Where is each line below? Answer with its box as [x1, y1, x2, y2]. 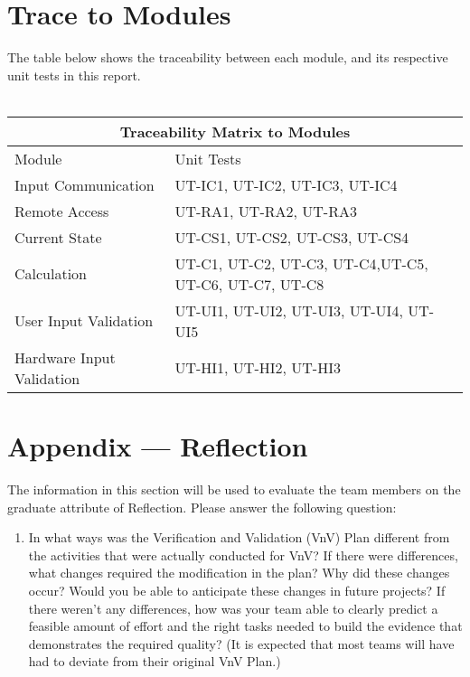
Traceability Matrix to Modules [119, 120, 351, 142]
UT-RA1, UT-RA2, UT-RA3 [174, 200, 357, 221]
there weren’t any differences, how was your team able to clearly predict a [28, 598, 438, 617]
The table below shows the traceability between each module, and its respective [7, 48, 448, 67]
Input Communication [14, 174, 155, 195]
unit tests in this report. [7, 65, 141, 84]
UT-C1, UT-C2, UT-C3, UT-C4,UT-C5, [174, 252, 428, 274]
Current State [14, 226, 102, 248]
